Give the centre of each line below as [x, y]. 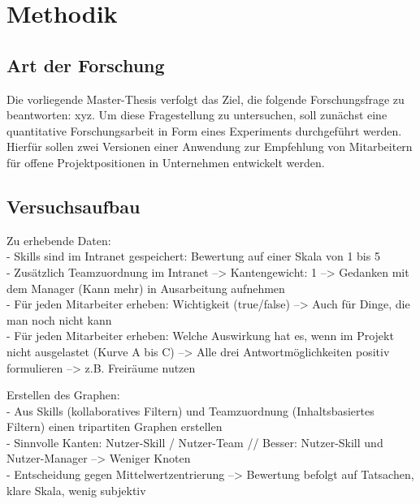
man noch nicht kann [59, 319]
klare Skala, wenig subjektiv [76, 490]
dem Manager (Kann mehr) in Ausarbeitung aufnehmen [146, 288]
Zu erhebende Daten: [59, 240]
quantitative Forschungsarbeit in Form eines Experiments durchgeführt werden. [204, 130]
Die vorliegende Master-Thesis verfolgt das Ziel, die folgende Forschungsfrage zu [206, 99]
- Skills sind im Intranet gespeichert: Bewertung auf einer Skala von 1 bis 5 [193, 256]
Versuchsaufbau [74, 206]
